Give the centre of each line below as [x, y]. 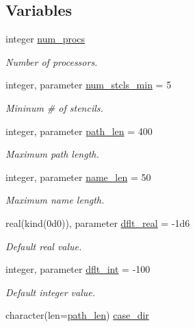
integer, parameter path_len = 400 [79, 131]
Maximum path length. [52, 154]
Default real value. [44, 246]
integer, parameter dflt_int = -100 [78, 269]
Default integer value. [50, 292]
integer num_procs [45, 39]
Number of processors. [52, 61]
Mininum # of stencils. [54, 107]
